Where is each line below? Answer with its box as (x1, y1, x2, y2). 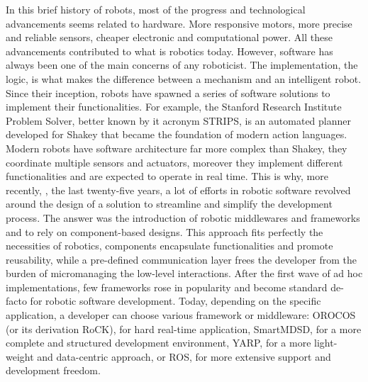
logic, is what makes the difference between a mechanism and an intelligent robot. (6, 71, 362, 86)
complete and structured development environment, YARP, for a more (6, 335, 311, 350)
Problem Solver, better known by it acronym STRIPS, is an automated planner (6, 113, 352, 128)
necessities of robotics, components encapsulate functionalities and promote (6, 238, 333, 253)
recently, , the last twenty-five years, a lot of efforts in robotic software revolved (6, 182, 351, 197)
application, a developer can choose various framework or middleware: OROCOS (6, 308, 356, 322)
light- (314, 335, 338, 350)
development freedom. (6, 363, 101, 378)
